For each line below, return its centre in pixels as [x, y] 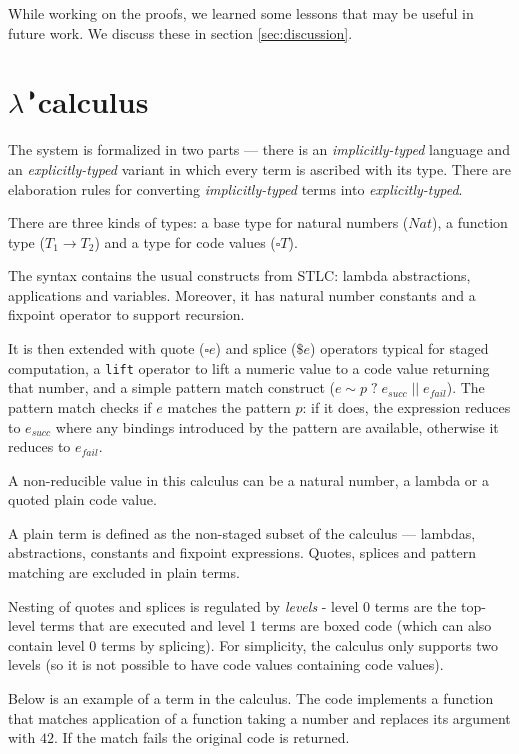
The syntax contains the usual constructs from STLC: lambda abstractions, [239, 275]
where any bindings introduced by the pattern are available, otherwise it [277, 426]
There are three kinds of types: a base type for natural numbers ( [208, 222]
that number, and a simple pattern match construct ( [171, 387]
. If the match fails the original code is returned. [201, 737]
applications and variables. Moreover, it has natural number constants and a [242, 294]
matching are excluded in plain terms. [124, 572]
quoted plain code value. [82, 499]
